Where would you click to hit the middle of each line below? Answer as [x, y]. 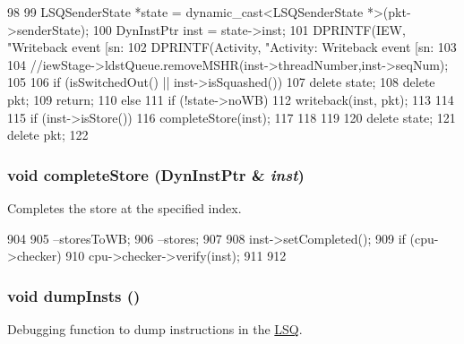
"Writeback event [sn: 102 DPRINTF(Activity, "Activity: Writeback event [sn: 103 [232, 47]
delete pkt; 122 [48, 135]
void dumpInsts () [74, 295]
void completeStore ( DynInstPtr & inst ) [156, 174]
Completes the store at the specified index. [125, 207]
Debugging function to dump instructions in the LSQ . [155, 328]
